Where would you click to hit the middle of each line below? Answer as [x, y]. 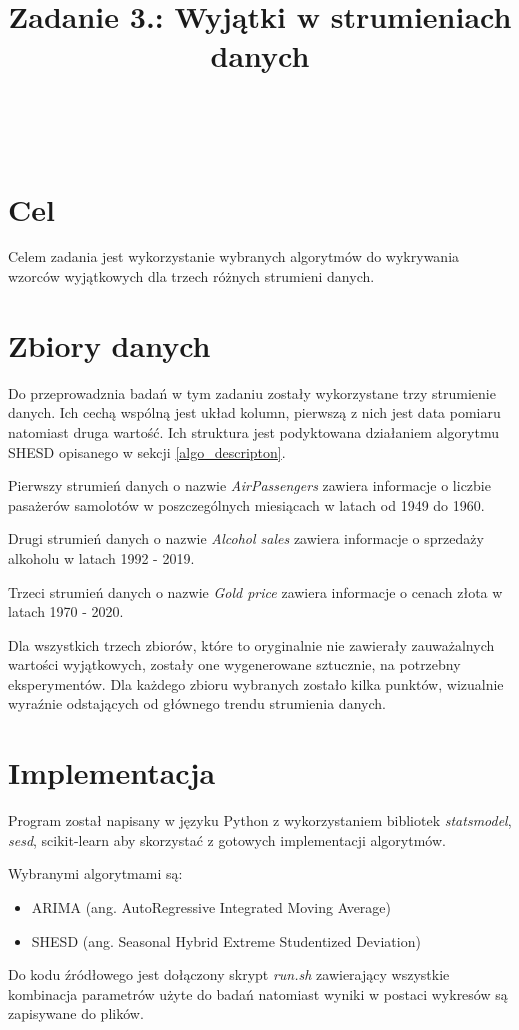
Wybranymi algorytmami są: [95, 873]
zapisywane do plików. [76, 1013]
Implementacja [112, 772]
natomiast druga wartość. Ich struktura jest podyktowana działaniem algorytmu [253, 431]
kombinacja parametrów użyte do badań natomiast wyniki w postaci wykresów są [258, 993]
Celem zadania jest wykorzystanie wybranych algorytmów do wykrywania [234, 256]
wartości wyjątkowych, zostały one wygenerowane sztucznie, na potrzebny [234, 664]
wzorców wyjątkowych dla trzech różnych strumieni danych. [191, 276]
